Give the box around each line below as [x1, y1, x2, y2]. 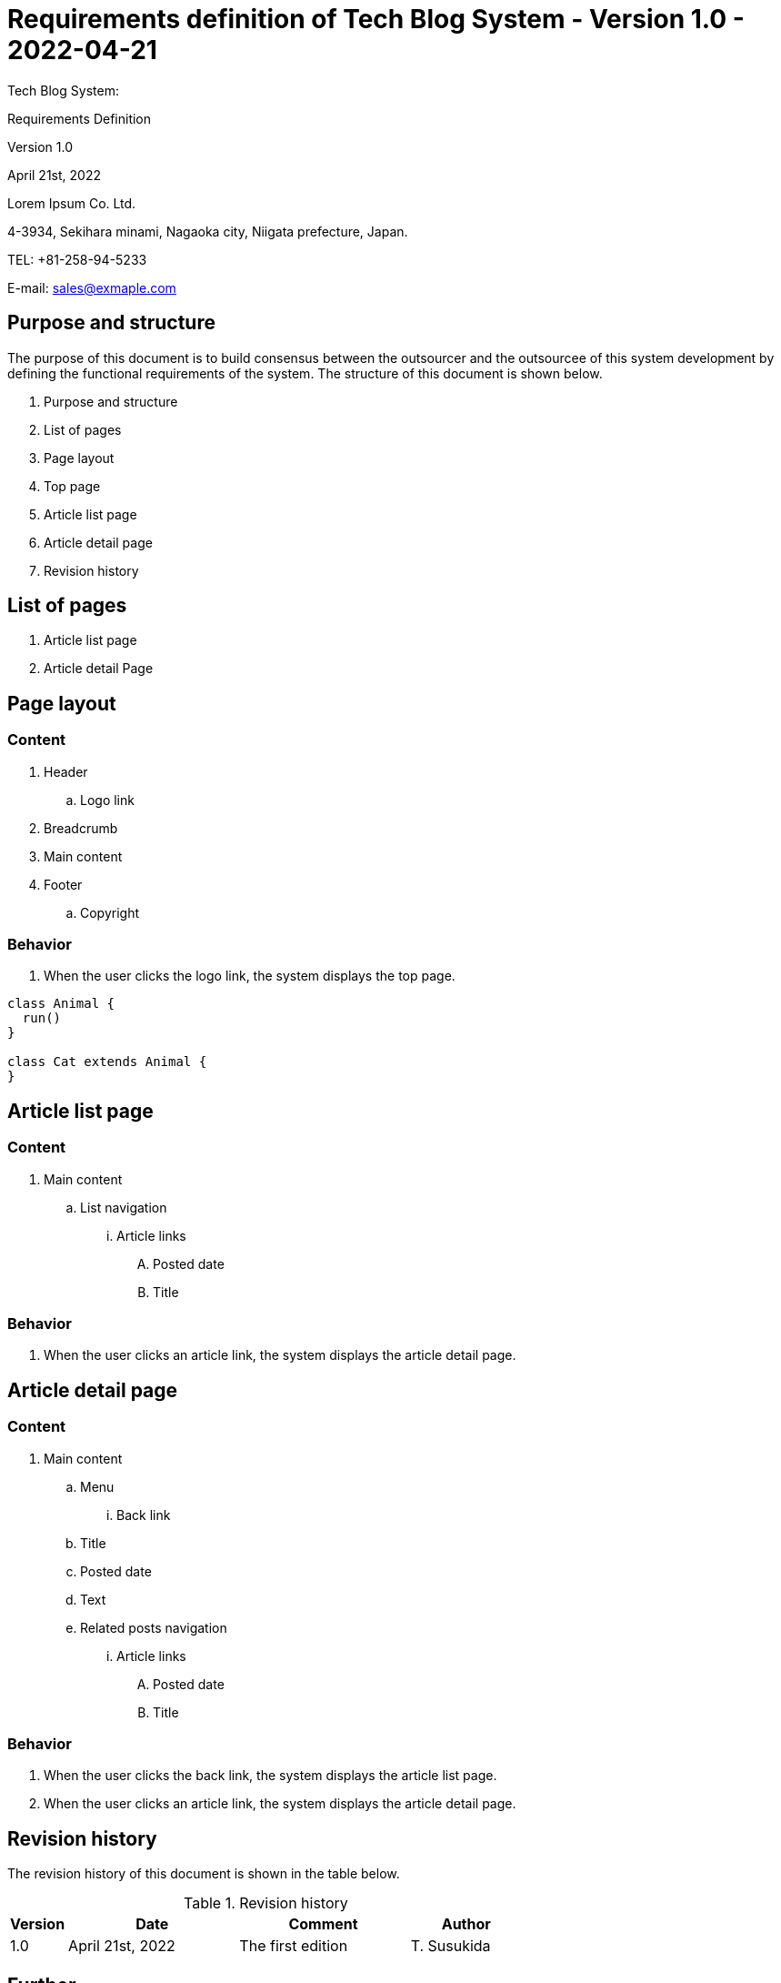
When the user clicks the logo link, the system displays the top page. [44, 968, 456, 984]
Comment [288, 1915, 358, 1934]
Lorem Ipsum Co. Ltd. [7, 195, 136, 211]
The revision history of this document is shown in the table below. [7, 1866, 400, 1882]
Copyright [80, 904, 140, 921]
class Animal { [7, 996, 115, 1012]
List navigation [80, 1199, 167, 1215]
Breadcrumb [44, 820, 118, 836]
